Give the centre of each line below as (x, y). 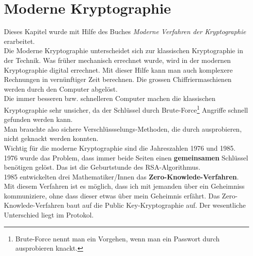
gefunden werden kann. (38, 119)
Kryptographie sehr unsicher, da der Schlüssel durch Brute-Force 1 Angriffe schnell (126, 109)
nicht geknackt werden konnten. (51, 138)
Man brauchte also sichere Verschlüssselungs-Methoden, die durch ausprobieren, (123, 128)
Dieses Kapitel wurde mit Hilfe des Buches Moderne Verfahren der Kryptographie (125, 31)
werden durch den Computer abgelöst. (61, 89)
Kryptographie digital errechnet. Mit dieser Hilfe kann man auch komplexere (118, 69)
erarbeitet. (19, 41)
